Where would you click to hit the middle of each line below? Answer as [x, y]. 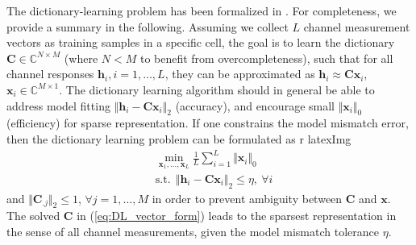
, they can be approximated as [240, 74]
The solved [33, 216]
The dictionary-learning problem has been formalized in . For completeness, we [202, 10]
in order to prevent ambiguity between [247, 198]
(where [81, 58]
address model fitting [58, 105]
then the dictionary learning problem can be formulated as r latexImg [179, 138]
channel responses [50, 74]
